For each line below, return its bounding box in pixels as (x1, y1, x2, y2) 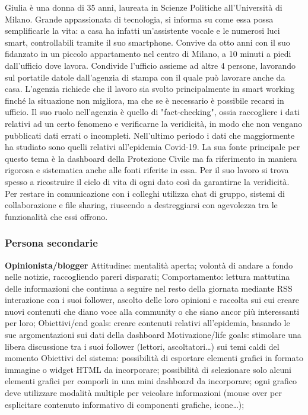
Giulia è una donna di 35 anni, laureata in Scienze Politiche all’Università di (5, 1, 282, 13)
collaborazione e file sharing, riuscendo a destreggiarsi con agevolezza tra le (5, 199, 278, 211)
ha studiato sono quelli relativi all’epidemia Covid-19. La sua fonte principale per (5, 141, 300, 153)
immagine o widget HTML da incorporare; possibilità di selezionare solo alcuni (5, 363, 291, 375)
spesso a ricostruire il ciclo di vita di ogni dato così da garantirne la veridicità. (5, 175, 290, 187)
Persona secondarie (5, 235, 98, 250)
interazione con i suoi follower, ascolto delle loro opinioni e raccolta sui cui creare (5, 293, 299, 306)
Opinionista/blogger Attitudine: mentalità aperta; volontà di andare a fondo (5, 258, 293, 271)
